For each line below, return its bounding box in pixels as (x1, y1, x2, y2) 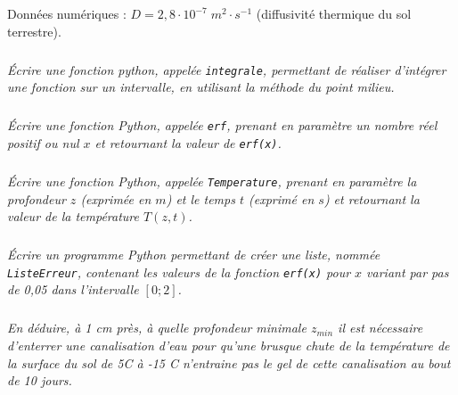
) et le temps (166, 189, 235, 208)
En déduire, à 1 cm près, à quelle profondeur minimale (7, 318, 307, 337)
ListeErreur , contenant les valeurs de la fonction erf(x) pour (7, 262, 351, 281)
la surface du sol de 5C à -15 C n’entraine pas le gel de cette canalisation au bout (7, 353, 451, 372)
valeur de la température (7, 207, 139, 226)
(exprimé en (249, 189, 315, 208)
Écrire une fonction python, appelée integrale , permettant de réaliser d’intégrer (7, 60, 446, 78)
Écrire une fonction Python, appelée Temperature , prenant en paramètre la (7, 171, 417, 190)
